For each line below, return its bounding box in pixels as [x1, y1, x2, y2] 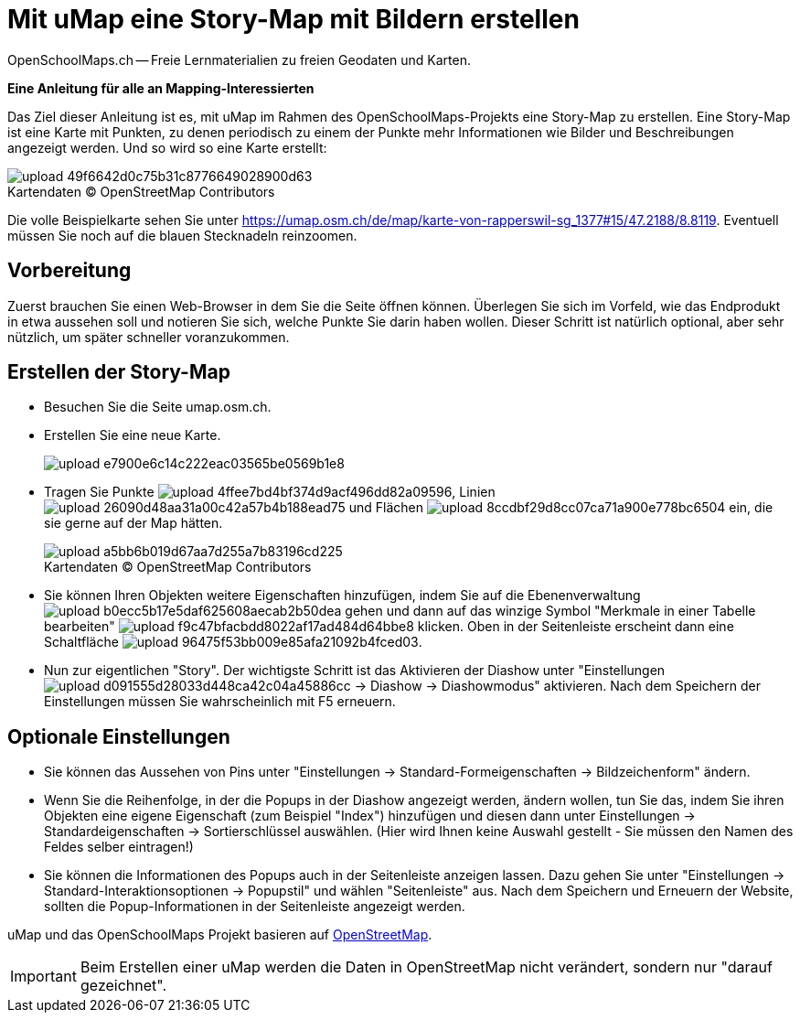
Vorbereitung [7, 259, 132, 283]
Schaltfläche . [44, 634, 422, 650]
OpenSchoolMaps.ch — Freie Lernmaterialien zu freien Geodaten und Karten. [7, 51, 472, 68]
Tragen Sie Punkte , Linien [44, 484, 496, 500]
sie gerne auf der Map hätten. [44, 515, 223, 531]
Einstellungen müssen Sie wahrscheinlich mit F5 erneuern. [44, 693, 396, 710]
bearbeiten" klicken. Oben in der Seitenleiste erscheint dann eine [44, 618, 734, 635]
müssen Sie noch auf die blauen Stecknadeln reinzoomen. [7, 227, 357, 243]
